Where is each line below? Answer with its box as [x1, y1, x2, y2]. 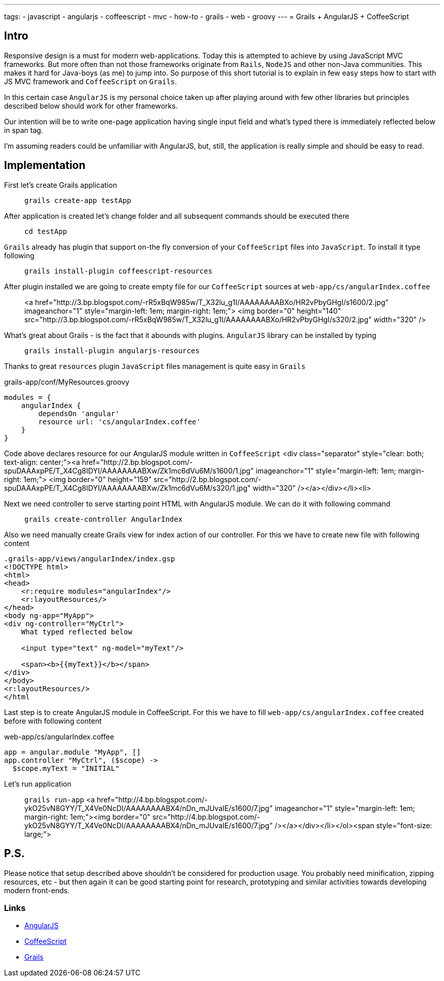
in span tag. [4, 125, 43, 134]
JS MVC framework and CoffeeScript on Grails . [4, 77, 177, 86]
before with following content [4, 716, 102, 725]
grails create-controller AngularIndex [24, 515, 182, 523]
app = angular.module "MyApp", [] [4, 748, 141, 756]
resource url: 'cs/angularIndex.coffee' [38, 417, 201, 426]
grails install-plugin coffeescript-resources [24, 266, 212, 275]
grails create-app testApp [24, 196, 131, 205]
